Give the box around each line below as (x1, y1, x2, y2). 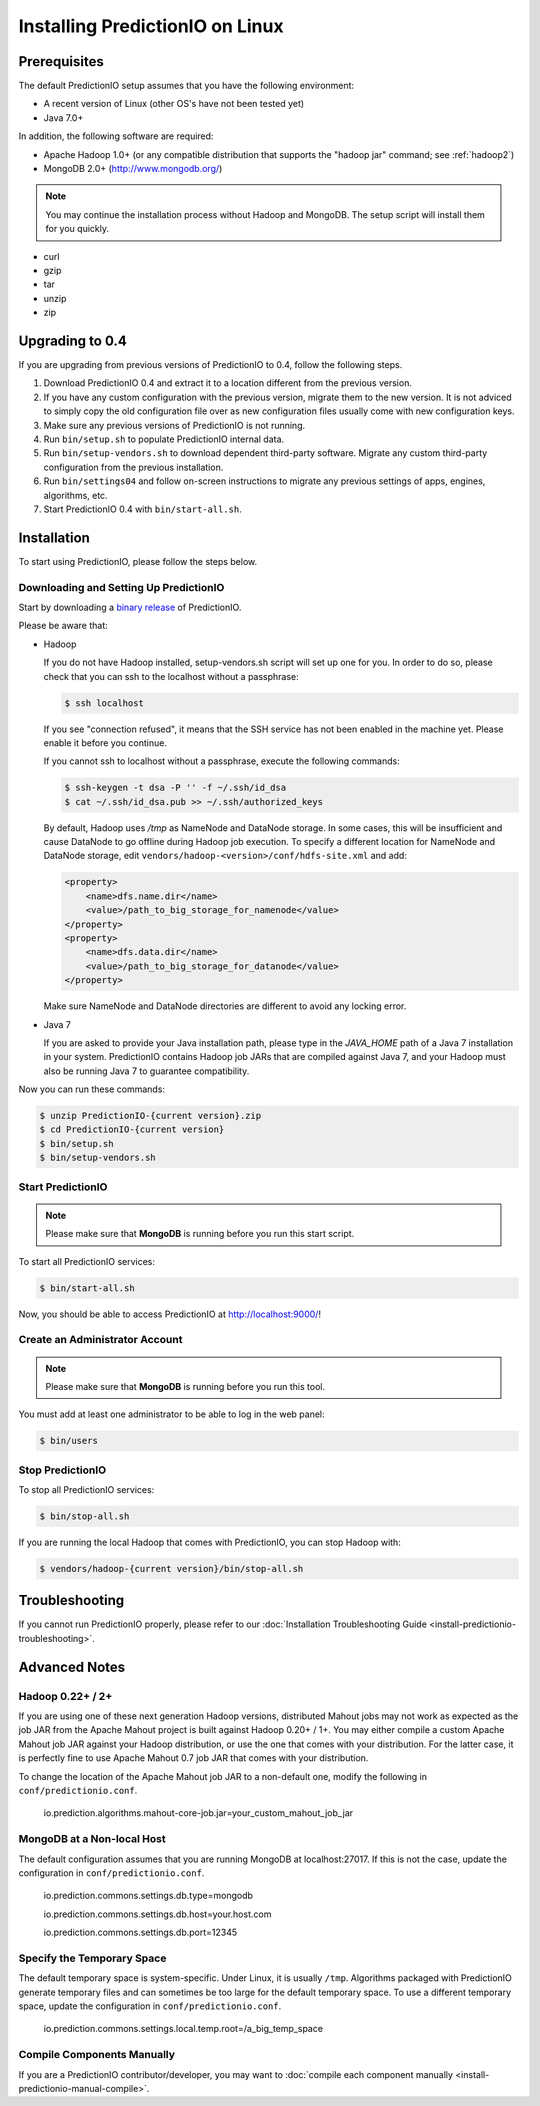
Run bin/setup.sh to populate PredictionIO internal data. (43, 433, 285, 445)
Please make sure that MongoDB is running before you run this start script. (45, 1228, 355, 1240)
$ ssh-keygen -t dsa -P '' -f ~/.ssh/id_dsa (64, 782, 287, 794)
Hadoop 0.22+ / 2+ (18, 1689, 113, 1703)
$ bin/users (39, 1435, 99, 1447)
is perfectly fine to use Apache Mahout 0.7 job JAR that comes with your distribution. (18, 1752, 369, 1764)
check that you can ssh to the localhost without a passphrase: (43, 670, 299, 682)
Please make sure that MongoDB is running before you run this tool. (45, 1380, 325, 1392)
